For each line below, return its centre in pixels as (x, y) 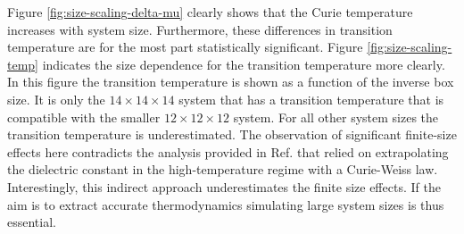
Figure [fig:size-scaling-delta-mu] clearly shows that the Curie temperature (210, 12)
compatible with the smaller (84, 117)
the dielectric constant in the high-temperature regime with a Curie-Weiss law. (223, 169)
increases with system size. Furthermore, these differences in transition (200, 29)
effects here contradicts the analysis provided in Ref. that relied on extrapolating (228, 151)
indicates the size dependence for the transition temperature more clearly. (244, 64)
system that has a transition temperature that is (311, 99)
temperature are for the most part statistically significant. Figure (185, 47)
